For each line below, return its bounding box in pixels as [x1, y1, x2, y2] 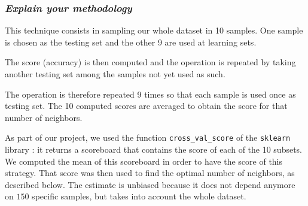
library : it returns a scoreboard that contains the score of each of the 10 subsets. [5, 143, 303, 156]
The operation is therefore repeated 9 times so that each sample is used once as [5, 87, 296, 100]
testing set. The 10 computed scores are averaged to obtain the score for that [5, 99, 288, 112]
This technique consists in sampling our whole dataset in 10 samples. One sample [5, 24, 303, 37]
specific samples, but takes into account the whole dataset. [32, 190, 246, 202]
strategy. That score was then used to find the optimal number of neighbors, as [5, 166, 295, 179]
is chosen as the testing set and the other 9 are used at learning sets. [5, 35, 257, 48]
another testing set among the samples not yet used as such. [5, 68, 225, 80]
